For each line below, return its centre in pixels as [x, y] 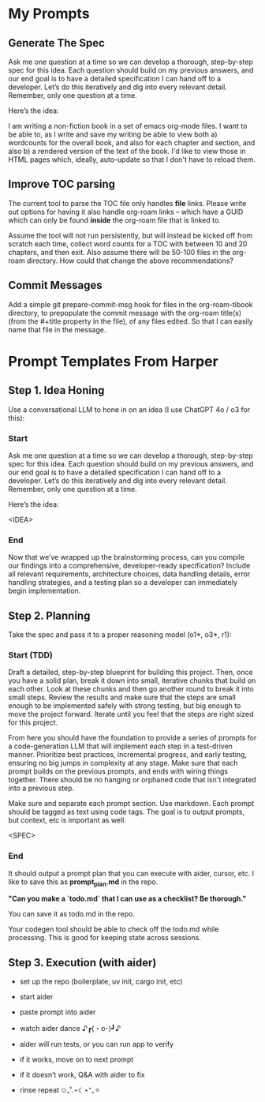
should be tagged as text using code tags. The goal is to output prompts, [127, 812]
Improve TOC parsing [62, 184]
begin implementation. [45, 591]
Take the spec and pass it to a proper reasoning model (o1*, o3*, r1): [120, 635]
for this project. [33, 722]
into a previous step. [41, 788]
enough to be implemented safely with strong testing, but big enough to [125, 706]
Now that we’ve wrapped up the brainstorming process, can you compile [127, 557]
